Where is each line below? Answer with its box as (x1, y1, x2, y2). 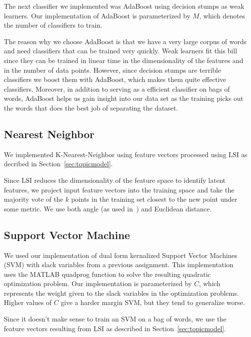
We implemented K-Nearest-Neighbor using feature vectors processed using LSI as (4, 149, 248, 159)
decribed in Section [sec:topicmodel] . (4, 159, 113, 169)
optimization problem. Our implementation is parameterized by (4, 278, 192, 289)
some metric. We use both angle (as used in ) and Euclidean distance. (4, 203, 212, 213)
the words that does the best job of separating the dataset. (4, 102, 178, 112)
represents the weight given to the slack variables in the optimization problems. (4, 288, 239, 298)
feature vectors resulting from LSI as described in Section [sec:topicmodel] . (4, 323, 226, 333)
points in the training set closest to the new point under (71, 194, 237, 204)
